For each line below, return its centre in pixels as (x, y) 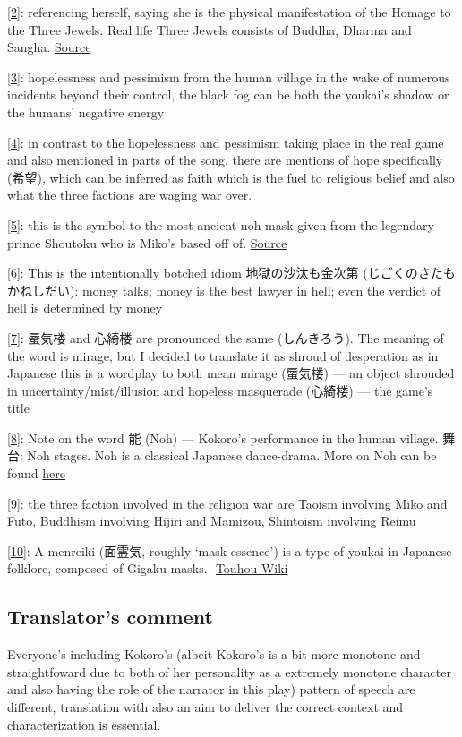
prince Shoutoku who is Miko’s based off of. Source (147, 242)
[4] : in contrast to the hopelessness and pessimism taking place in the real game (226, 142)
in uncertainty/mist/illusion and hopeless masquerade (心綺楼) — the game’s (220, 390)
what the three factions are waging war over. (130, 195)
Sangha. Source (49, 47)
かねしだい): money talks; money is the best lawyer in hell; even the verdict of (224, 290)
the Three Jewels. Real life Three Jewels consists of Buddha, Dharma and (210, 29)
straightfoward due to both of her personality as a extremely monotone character (229, 671)
